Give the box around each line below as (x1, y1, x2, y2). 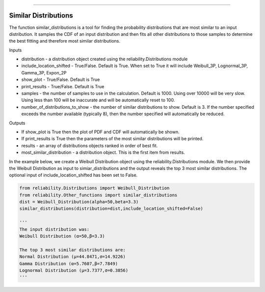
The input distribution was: (19, 226, 90, 232)
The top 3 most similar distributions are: (19, 247, 126, 252)
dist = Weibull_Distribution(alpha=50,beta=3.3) (19, 199, 139, 205)
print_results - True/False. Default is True (21, 83, 105, 89)
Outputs (9, 120, 26, 126)
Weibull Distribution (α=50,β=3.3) (19, 233, 105, 239)
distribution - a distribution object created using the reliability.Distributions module (21, 56, 188, 62)
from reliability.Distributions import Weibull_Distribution (19, 185, 170, 191)
